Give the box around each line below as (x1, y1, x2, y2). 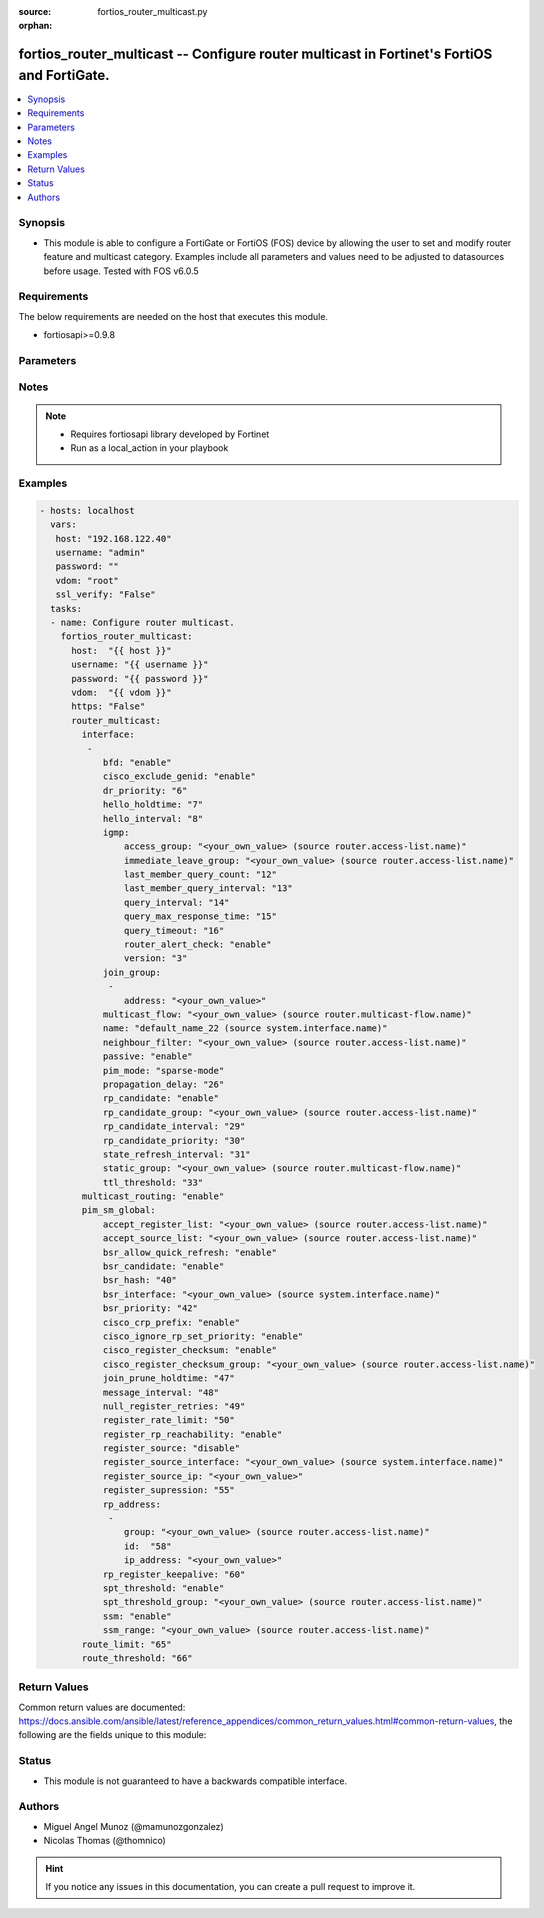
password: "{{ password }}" (71, 673, 209, 684)
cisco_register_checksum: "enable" (102, 1345, 277, 1356)
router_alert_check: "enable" (123, 939, 272, 950)
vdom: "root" (55, 575, 120, 586)
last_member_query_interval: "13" (123, 883, 294, 894)
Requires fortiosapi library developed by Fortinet (70, 428, 270, 440)
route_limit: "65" (81, 1638, 172, 1650)
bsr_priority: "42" (102, 1303, 199, 1314)
